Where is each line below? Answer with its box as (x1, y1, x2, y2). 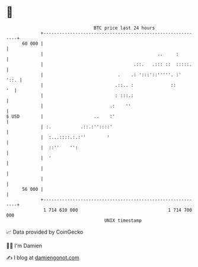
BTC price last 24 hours (94, 25, 155, 31)
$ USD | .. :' (6, 113, 116, 120)
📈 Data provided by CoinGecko (6, 228, 84, 235)
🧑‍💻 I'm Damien (6, 242, 43, 249)
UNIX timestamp (104, 217, 142, 224)
